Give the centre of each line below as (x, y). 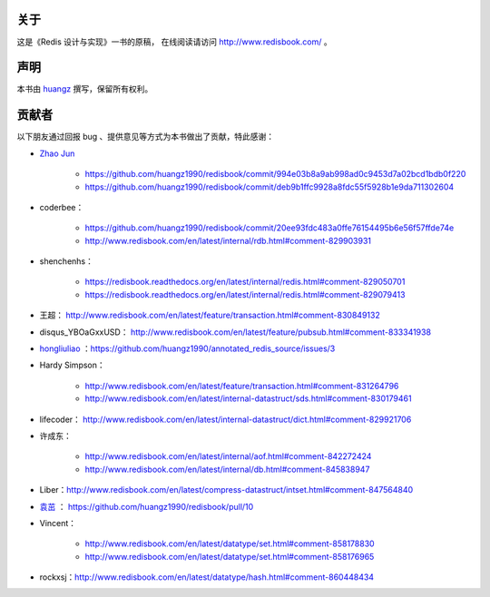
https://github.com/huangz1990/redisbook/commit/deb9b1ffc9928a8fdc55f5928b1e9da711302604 (269, 187)
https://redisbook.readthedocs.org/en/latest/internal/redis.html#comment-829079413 (245, 294)
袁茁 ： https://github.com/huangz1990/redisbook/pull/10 (147, 506)
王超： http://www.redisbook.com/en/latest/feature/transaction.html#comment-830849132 (210, 315)
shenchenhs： (67, 261)
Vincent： (58, 523)
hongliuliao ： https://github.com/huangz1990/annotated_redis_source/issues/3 (187, 348)
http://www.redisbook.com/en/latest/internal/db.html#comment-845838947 (227, 469)
